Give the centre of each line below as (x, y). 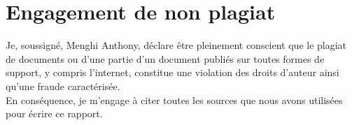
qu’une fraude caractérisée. (63, 86)
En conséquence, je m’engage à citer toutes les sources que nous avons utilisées (174, 100)
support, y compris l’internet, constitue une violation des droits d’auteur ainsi (173, 72)
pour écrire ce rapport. (54, 113)
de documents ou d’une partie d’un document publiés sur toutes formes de (165, 58)
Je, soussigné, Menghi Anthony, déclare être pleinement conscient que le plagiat (176, 45)
